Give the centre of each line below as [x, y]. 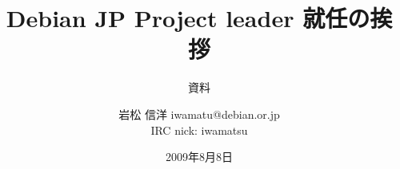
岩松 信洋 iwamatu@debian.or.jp [199, 114]
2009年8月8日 [199, 157]
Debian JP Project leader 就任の [188, 18]
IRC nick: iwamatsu [199, 130]
